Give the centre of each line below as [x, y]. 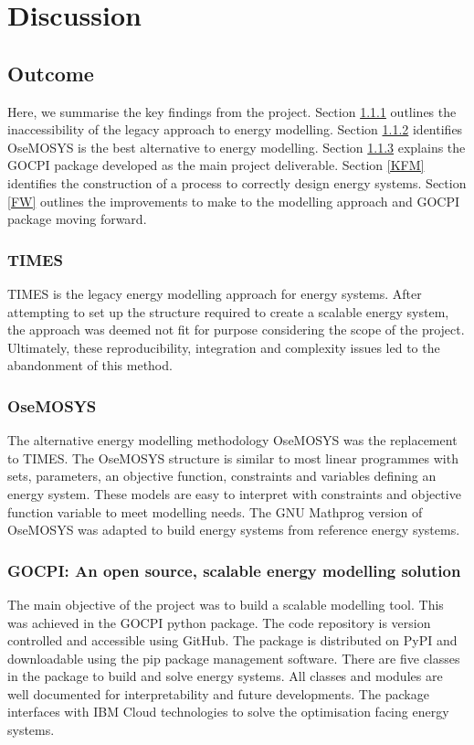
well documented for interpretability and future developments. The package [218, 693]
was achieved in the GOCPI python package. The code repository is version [219, 622]
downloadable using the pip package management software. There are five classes [234, 658]
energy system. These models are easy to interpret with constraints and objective [234, 493]
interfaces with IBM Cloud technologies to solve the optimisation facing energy [228, 712]
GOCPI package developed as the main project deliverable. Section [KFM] [216, 165]
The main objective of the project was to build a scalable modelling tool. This [226, 604]
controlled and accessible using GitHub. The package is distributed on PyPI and [232, 640]
